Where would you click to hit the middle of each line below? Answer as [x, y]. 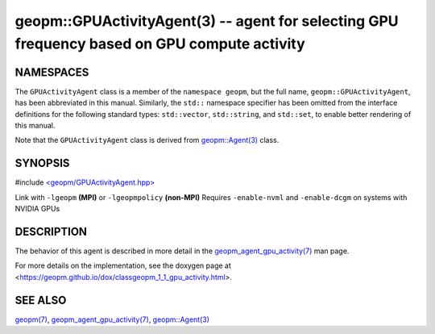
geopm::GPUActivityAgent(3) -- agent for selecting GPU [207, 21]
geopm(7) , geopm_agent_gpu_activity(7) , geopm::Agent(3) [112, 319]
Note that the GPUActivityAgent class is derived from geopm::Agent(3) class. [147, 140]
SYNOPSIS [42, 163]
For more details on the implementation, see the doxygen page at [123, 265]
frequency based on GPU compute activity [160, 44]
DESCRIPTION [51, 231]
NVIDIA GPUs [37, 209]
